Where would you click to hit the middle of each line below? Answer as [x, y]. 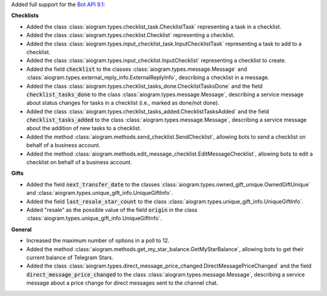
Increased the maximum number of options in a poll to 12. [98, 241]
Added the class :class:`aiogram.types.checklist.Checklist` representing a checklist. [130, 35]
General [21, 229]
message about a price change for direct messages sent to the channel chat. [122, 283]
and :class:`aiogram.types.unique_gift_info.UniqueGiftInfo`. [100, 193]
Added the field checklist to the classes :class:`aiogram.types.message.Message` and [137, 69]
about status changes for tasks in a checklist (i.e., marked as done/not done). [123, 103]
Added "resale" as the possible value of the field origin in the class [112, 209]
